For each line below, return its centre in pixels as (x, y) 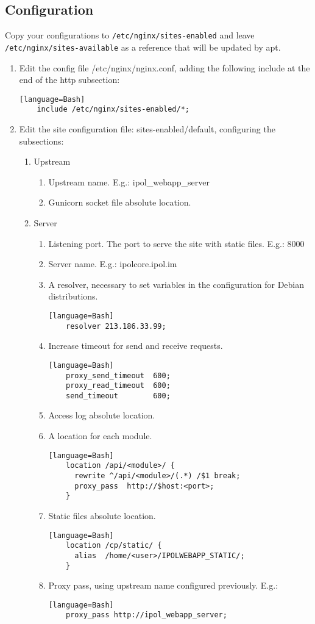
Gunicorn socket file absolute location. (120, 202)
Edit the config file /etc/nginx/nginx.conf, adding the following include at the (165, 67)
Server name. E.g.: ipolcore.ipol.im (113, 264)
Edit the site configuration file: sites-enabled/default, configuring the (147, 129)
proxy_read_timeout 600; (118, 386)
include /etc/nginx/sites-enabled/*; (113, 109)
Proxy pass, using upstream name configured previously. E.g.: (163, 585)
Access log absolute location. (102, 415)
